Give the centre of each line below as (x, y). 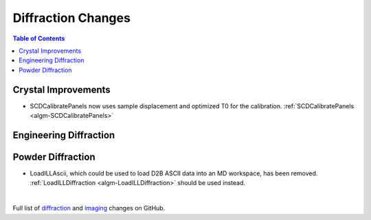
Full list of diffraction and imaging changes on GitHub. (89, 208)
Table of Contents (39, 38)
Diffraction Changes (71, 18)
